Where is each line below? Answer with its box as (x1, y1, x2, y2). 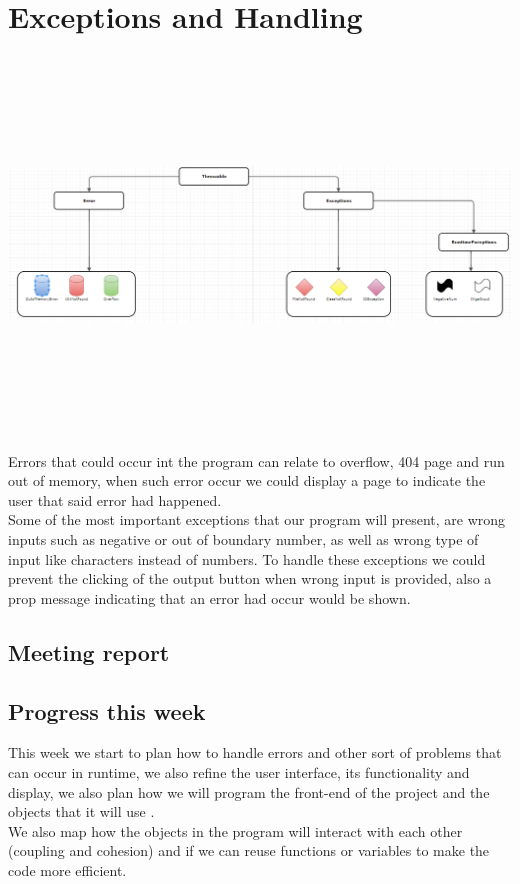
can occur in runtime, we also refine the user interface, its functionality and (8, 761, 470, 782)
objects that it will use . (8, 801, 155, 822)
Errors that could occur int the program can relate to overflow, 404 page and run (8, 450, 505, 471)
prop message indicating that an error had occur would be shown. (8, 587, 411, 608)
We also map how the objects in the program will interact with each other (8, 820, 463, 841)
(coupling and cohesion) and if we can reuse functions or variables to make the (8, 840, 490, 861)
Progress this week (8, 695, 206, 726)
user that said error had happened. (8, 489, 222, 510)
